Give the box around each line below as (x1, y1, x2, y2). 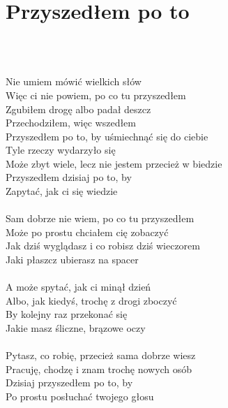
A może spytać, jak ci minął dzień (6, 279, 151, 294)
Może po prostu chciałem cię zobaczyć (6, 224, 169, 239)
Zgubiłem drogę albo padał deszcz (6, 101, 151, 116)
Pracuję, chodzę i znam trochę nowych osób (6, 361, 192, 376)
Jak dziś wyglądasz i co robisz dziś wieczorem (6, 238, 200, 253)
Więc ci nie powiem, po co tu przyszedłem (6, 87, 186, 102)
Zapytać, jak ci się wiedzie (6, 184, 118, 198)
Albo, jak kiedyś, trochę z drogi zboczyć (6, 293, 177, 307)
